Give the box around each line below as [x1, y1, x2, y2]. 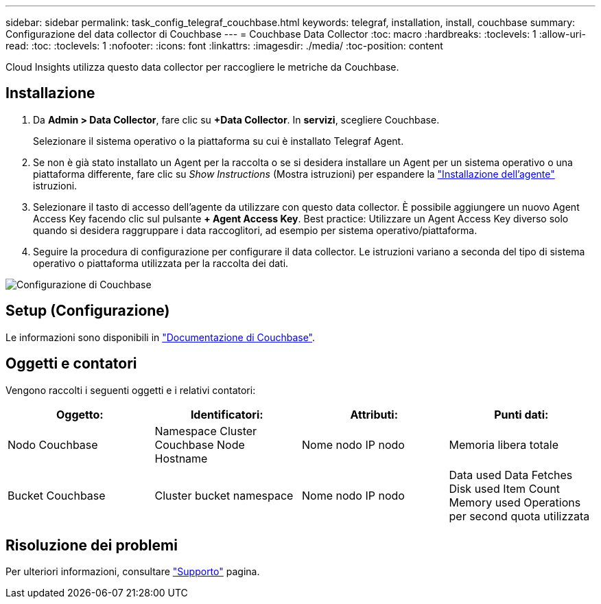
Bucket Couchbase [8, 488, 106, 502]
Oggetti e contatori [5, 355, 137, 373]
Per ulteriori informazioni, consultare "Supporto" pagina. [5, 566, 260, 578]
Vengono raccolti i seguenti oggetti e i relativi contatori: [5, 384, 256, 396]
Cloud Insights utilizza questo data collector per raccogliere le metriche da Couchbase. [5, 61, 399, 73]
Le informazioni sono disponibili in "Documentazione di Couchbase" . [5, 331, 316, 343]
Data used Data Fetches [449, 467, 573, 482]
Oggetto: [56, 407, 104, 421]
